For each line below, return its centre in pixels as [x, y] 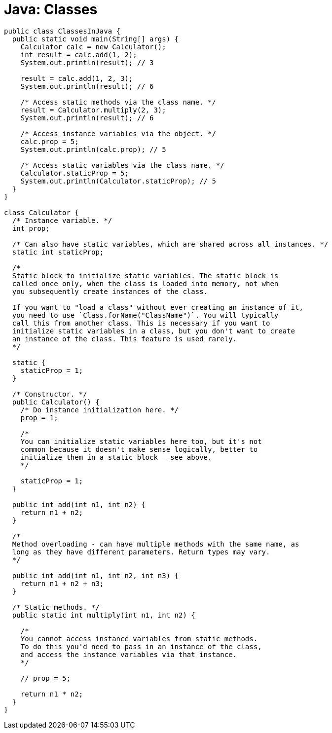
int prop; [31, 228]
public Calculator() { [56, 402]
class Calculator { [41, 212]
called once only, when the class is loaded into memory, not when [145, 283]
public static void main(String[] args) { [95, 39]
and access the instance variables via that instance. [129, 654]
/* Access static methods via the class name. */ [118, 102]
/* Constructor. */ [50, 394]
